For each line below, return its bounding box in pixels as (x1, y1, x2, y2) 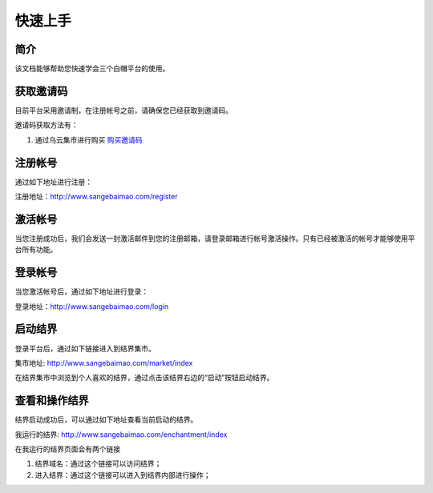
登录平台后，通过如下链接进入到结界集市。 (14, 343, 156, 353)
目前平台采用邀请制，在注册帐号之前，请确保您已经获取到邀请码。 (14, 105, 233, 115)
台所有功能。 (14, 245, 58, 255)
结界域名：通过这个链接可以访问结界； (34, 459, 162, 468)
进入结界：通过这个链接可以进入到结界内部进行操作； (34, 470, 211, 479)
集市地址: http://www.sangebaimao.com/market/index (14, 358, 193, 367)
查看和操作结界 (14, 394, 89, 407)
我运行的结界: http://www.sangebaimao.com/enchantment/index (14, 429, 228, 439)
